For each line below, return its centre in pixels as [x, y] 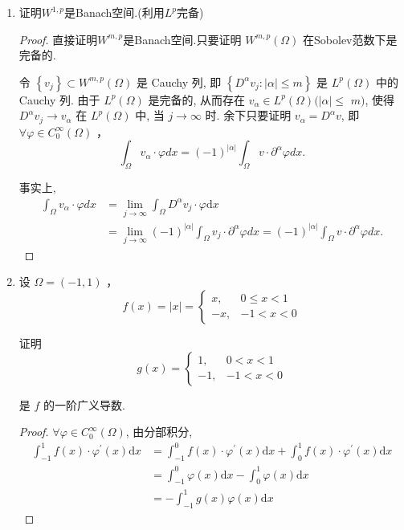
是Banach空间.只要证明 [182, 39]
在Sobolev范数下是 [350, 39]
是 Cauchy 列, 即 [179, 82]
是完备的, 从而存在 [196, 99]
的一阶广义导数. [84, 404]
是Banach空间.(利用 [114, 12]
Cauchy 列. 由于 [59, 99]
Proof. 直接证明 [58, 39]
